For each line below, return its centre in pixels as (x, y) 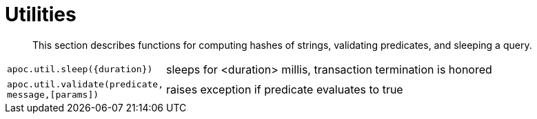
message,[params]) (53, 94)
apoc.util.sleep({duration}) (80, 69)
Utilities (41, 14)
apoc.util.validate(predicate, (85, 84)
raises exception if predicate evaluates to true (284, 89)
